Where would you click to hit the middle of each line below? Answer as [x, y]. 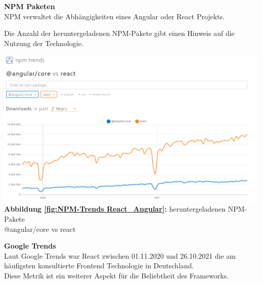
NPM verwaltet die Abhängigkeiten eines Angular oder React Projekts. [115, 16]
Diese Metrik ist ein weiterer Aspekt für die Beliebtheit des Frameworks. [117, 275]
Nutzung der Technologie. [44, 43]
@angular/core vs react [40, 229]
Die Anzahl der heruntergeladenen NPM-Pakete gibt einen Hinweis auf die [119, 33]
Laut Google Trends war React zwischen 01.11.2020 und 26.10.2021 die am [120, 255]
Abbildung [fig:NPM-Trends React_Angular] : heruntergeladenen [115, 209]
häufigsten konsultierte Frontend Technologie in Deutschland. [99, 266]
